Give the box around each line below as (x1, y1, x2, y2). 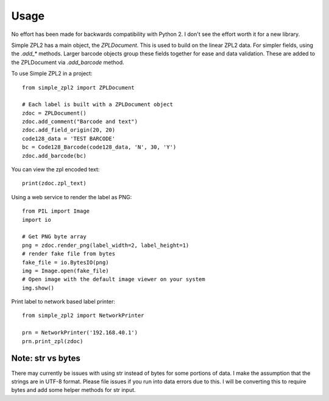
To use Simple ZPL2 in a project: (11, 70, 93, 77)
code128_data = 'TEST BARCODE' (22, 135, 116, 142)
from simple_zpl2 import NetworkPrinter (22, 312, 144, 319)
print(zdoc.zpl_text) (22, 180, 87, 187)
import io (22, 216, 51, 223)
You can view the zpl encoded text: (11, 166, 100, 173)
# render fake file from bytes (22, 250, 116, 257)
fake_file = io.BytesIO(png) (22, 259, 109, 266)
